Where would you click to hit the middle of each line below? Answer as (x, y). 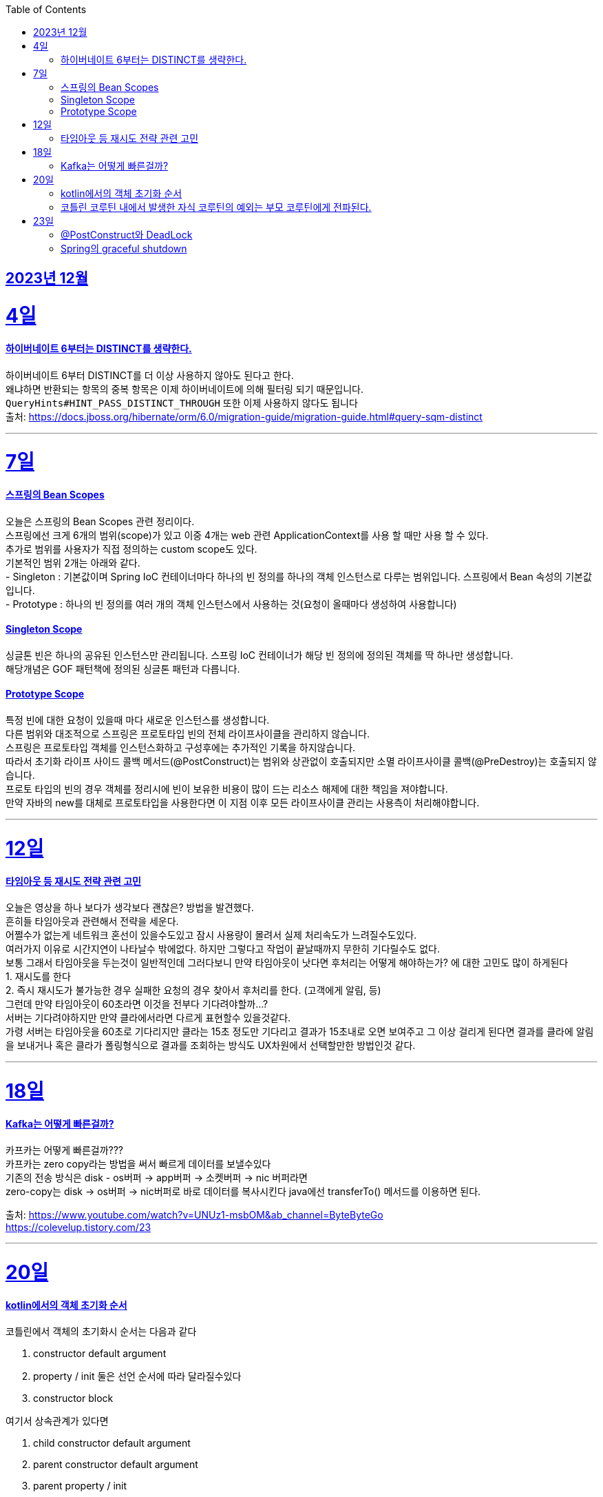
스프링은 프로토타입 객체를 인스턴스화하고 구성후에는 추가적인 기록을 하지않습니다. (181, 748)
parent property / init (80, 1486)
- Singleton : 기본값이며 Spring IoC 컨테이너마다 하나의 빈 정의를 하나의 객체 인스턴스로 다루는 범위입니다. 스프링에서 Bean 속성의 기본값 (299, 576)
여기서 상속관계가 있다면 (57, 1421)
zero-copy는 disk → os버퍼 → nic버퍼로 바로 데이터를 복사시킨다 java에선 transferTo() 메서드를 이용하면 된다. (243, 1192)
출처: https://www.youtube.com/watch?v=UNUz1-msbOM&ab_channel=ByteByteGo (194, 1215)
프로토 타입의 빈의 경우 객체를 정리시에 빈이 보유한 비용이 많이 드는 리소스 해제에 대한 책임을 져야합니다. (227, 789)
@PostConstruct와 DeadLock (127, 235)
